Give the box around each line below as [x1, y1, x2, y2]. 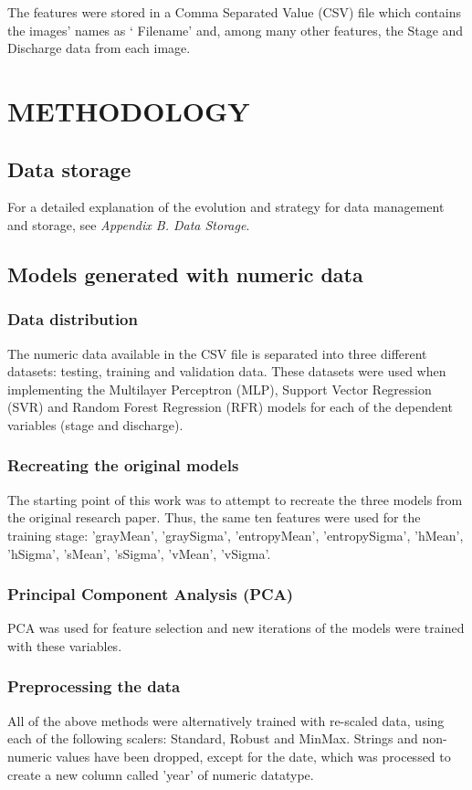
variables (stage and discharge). [7, 415, 184, 434]
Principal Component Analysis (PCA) [7, 583, 294, 606]
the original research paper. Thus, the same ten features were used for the [7, 508, 421, 527]
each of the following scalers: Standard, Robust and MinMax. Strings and [7, 729, 418, 748]
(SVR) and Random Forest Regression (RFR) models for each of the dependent [7, 397, 453, 416]
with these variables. [7, 636, 122, 655]
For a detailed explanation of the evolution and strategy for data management [7, 197, 445, 216]
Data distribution [7, 308, 138, 331]
